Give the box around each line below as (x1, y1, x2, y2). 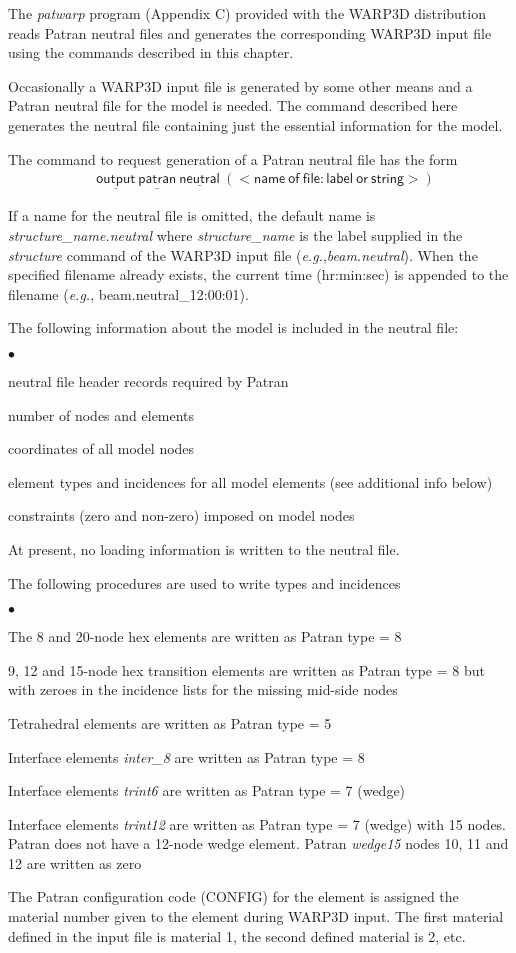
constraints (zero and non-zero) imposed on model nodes (8, 505, 355, 526)
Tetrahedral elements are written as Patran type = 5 (8, 712, 332, 733)
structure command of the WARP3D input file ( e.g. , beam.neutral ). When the (8, 244, 478, 265)
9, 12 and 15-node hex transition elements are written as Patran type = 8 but (8, 659, 485, 680)
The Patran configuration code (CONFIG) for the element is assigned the (8, 886, 459, 907)
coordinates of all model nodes (8, 438, 195, 459)
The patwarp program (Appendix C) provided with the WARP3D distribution (8, 3, 486, 23)
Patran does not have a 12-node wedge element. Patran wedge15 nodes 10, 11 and (8, 833, 509, 854)
